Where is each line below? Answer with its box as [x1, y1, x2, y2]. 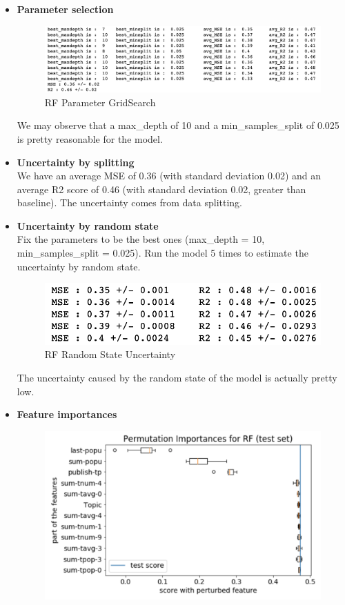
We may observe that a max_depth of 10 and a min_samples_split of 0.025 [17, 118, 339, 132]
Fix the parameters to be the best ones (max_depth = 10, [17, 232, 265, 246]
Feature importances [17, 407, 117, 421]
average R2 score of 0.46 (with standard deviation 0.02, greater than [17, 181, 306, 196]
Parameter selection [17, 2, 114, 16]
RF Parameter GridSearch [44, 95, 156, 109]
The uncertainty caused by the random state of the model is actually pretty [17, 370, 337, 385]
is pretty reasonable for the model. [17, 131, 163, 146]
